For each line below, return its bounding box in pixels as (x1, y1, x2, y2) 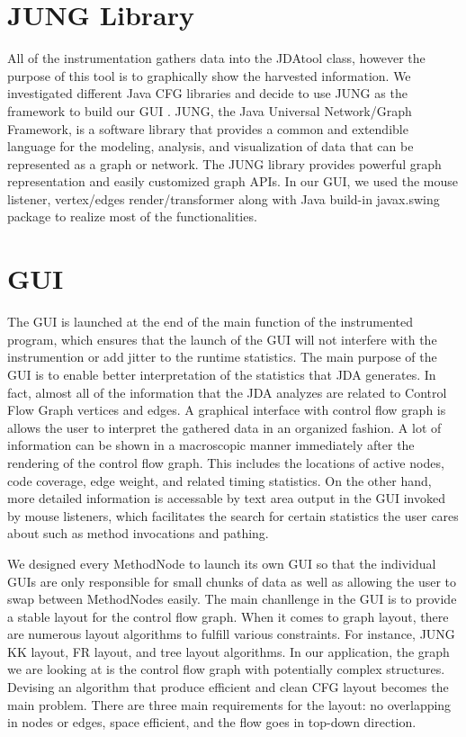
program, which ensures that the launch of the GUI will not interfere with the (7, 329, 437, 348)
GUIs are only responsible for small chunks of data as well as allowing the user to (7, 571, 456, 590)
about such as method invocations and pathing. (7, 524, 269, 543)
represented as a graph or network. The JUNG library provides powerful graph (7, 154, 442, 173)
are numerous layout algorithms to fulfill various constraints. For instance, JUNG (7, 625, 455, 643)
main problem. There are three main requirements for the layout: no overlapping (7, 695, 452, 714)
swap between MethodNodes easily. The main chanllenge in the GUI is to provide (7, 589, 457, 608)
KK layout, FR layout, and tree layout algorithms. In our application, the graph (7, 642, 450, 661)
